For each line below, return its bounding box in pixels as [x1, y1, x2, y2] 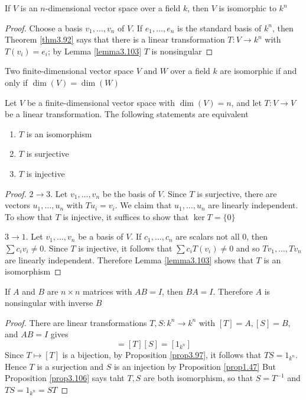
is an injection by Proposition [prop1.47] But [113, 360, 276, 372]
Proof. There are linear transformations [5, 316, 147, 328]
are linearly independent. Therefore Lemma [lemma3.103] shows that [5, 253, 253, 266]
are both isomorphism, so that [144, 372, 253, 384]
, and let [231, 96, 262, 108]
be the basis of [102, 187, 155, 199]
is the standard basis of [177, 21, 262, 34]
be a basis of [78, 230, 123, 243]
